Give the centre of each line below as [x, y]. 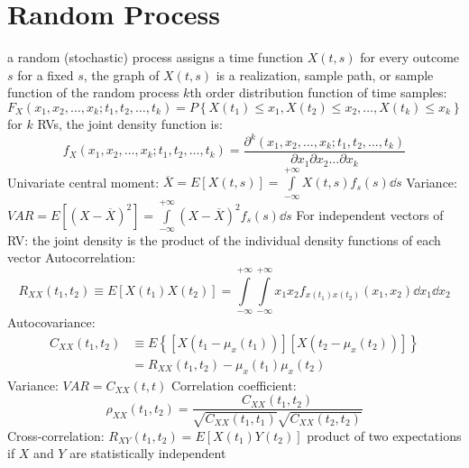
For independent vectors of [370, 214]
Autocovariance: [51, 322]
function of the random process [93, 92]
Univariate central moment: [83, 182]
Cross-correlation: [56, 435]
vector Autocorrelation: [72, 257]
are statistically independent [148, 453]
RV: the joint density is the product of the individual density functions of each [224, 239]
